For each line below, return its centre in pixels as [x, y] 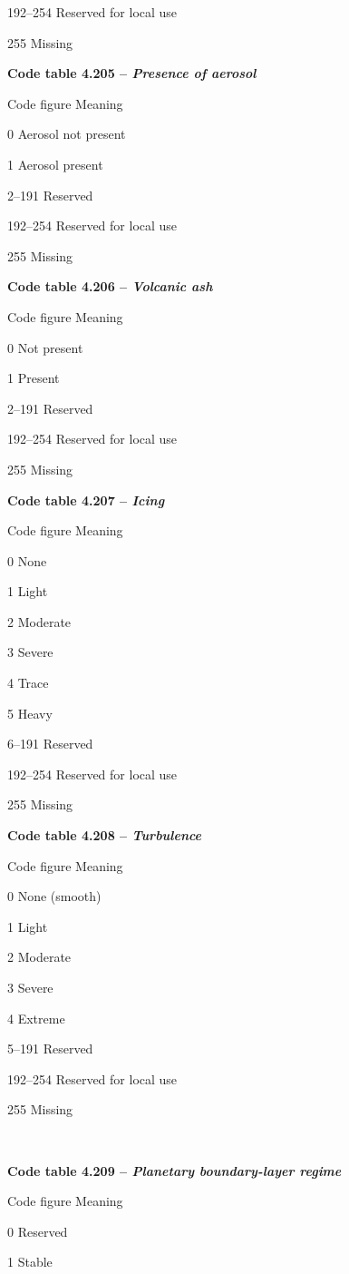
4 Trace [28, 683]
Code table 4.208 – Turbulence [105, 835]
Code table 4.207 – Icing [86, 500]
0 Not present [45, 347]
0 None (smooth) [54, 896]
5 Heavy [30, 713]
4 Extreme [36, 1018]
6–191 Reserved [50, 744]
